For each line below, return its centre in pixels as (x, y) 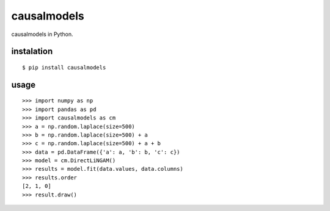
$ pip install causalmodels (64, 67)
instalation (32, 52)
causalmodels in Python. (42, 34)
